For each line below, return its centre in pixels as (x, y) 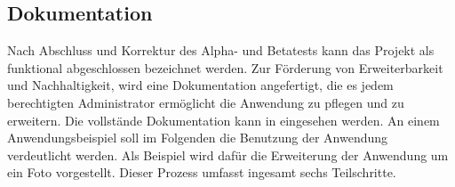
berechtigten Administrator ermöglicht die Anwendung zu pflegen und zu (206, 102)
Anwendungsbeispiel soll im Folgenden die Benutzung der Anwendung (198, 138)
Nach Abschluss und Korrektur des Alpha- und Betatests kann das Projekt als (221, 50)
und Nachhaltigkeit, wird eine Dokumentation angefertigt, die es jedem (200, 85)
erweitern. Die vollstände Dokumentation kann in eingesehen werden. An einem (224, 120)
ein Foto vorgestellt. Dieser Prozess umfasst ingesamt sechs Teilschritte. (202, 172)
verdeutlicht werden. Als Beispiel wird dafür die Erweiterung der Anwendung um (228, 154)
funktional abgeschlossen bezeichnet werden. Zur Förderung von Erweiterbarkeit (225, 67)
